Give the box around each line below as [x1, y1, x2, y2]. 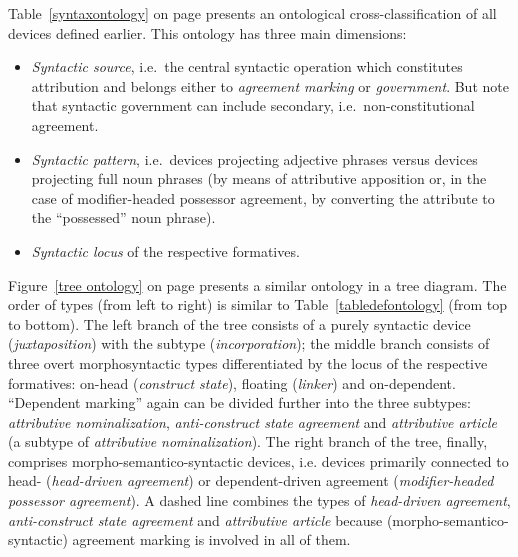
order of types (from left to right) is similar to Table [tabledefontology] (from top [8, 294, 508, 315]
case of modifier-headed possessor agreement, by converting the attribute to [31, 187, 495, 208]
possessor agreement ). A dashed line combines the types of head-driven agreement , [8, 490, 511, 511]
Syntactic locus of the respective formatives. [31, 240, 300, 261]
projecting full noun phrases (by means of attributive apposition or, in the [31, 168, 487, 189]
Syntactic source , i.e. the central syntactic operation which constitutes [31, 56, 463, 77]
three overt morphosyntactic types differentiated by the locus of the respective [8, 352, 488, 373]
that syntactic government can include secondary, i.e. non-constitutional [31, 95, 475, 116]
